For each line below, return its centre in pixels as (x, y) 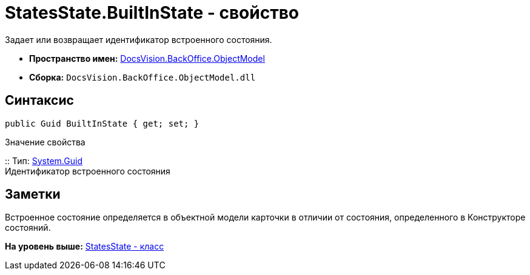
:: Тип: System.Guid (44, 161)
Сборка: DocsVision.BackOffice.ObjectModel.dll (143, 77)
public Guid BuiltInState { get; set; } (102, 123)
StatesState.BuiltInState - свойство (152, 13)
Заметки (33, 194)
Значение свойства (45, 142)
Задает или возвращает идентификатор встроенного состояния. (139, 39)
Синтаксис (39, 101)
